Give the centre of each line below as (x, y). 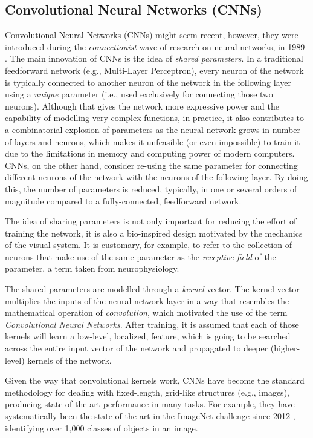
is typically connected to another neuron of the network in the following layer (148, 82)
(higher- (285, 348)
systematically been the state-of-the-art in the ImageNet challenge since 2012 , (150, 416)
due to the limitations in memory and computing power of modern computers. (150, 153)
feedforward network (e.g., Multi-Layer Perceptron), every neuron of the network (154, 70)
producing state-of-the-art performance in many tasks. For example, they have (150, 404)
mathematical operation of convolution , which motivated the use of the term (146, 312)
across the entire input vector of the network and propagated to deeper (137, 348)
